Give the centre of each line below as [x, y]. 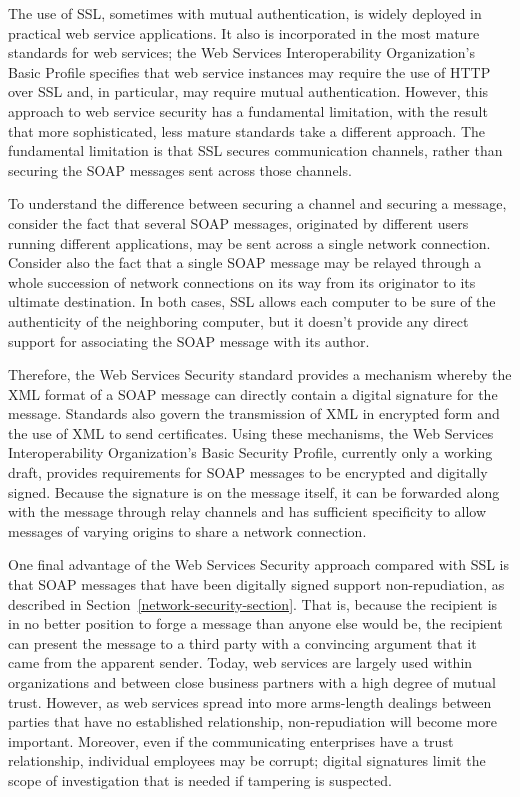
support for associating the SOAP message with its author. [189, 340]
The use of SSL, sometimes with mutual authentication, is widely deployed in [245, 13]
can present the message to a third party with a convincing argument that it [242, 642]
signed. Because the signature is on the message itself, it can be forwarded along [254, 491]
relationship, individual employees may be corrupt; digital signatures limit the [247, 760]
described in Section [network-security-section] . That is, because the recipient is [253, 603]
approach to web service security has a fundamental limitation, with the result [248, 110]
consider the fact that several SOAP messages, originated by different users [238, 222]
